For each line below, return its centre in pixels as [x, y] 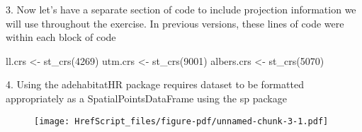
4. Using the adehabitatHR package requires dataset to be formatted [155, 84]
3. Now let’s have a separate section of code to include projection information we [181, 9]
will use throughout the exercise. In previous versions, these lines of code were [175, 23]
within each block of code [61, 37]
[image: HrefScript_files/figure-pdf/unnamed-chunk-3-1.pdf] [181, 121]
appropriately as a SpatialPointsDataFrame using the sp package [146, 98]
